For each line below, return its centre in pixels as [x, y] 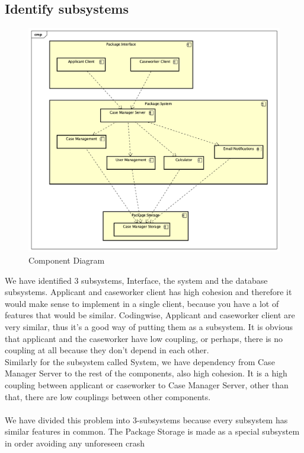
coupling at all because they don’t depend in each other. [107, 350]
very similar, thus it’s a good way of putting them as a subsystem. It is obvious [149, 326]
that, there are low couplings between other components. [108, 396]
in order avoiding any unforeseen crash [75, 443]
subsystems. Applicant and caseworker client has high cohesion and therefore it [148, 292]
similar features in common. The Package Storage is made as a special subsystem [152, 431]
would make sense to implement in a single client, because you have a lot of [142, 303]
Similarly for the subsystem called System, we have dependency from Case [140, 361]
